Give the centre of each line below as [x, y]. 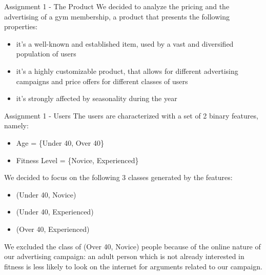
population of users [46, 54]
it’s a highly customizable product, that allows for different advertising [127, 71]
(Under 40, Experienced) [55, 212]
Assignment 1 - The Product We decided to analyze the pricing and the [117, 6]
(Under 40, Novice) [46, 194]
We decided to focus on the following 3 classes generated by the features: [118, 177]
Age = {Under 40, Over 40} [60, 142]
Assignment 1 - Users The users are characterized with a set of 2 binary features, [131, 115]
